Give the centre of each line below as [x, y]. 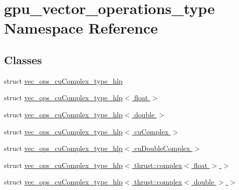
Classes [23, 59]
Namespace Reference [81, 28]
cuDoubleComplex [162, 148]
